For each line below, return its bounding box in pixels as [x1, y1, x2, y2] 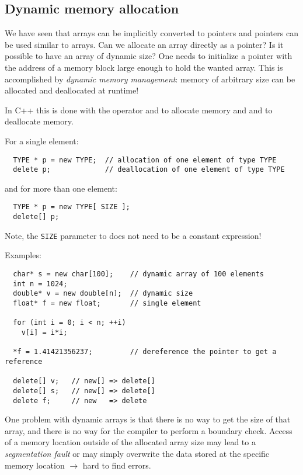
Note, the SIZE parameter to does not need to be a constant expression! [5, 229, 262, 241]
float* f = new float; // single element [13, 299, 201, 307]
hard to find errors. [82, 459, 151, 471]
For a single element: [5, 134, 79, 147]
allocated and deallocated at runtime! [5, 84, 139, 96]
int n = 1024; [13, 279, 68, 288]
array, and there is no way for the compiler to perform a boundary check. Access [5, 424, 292, 436]
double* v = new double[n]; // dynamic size [13, 289, 193, 298]
